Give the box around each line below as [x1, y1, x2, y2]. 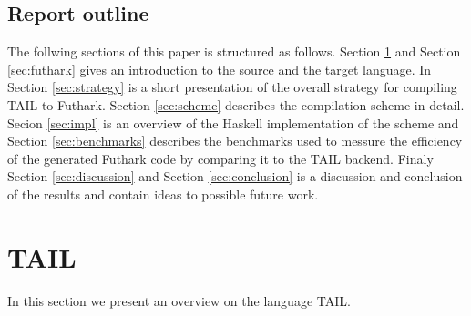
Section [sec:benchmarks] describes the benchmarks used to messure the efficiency [7, 131, 463, 150]
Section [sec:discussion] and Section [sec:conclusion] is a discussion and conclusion [7, 167, 463, 186]
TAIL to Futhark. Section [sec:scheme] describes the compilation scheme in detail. [7, 95, 465, 114]
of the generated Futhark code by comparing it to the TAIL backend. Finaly [7, 148, 434, 168]
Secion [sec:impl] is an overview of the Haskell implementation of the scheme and [7, 113, 459, 132]
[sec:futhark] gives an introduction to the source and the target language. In [7, 59, 432, 78]
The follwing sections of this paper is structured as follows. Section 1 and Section [7, 42, 461, 61]
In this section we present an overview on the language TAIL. [7, 291, 351, 310]
